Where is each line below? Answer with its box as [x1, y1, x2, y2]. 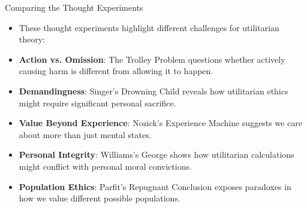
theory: [19, 33, 46, 45]
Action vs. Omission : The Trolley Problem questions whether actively [19, 53, 285, 65]
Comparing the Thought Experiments [5, 1, 143, 13]
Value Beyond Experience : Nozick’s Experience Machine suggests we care [19, 117, 303, 129]
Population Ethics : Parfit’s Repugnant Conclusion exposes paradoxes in [19, 180, 291, 192]
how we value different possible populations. [19, 192, 180, 204]
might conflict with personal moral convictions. [19, 160, 192, 172]
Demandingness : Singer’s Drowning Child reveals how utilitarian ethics [19, 84, 288, 97]
